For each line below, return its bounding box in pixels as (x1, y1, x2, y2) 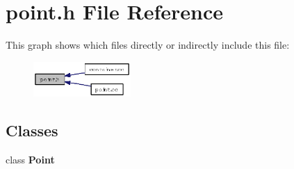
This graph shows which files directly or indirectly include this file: (6, 38, 290, 52)
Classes (6, 120, 58, 141)
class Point (6, 152, 55, 166)
